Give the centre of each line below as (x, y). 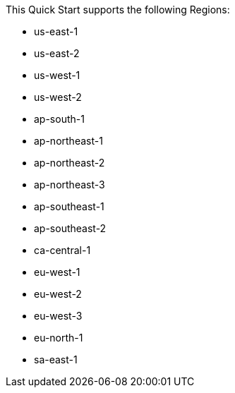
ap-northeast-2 (70, 163)
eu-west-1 (57, 272)
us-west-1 (57, 75)
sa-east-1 (56, 359)
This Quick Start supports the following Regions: (118, 10)
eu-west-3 (58, 316)
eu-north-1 (59, 338)
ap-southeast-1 (69, 206)
